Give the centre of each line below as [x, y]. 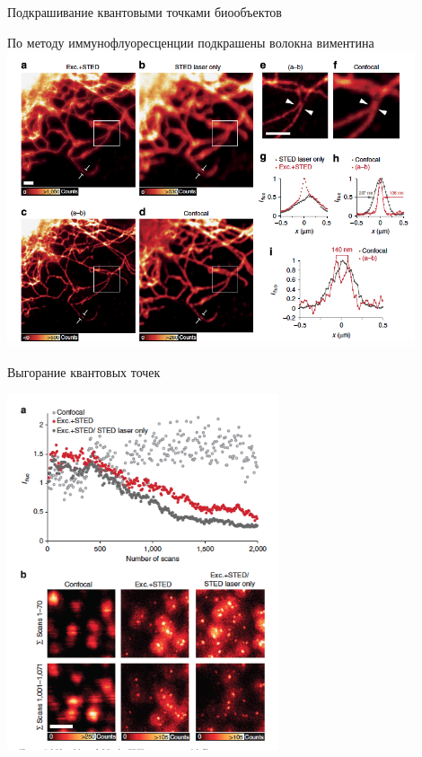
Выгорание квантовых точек [84, 372]
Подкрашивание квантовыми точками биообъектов [145, 12]
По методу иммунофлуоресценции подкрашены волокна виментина [191, 42]
